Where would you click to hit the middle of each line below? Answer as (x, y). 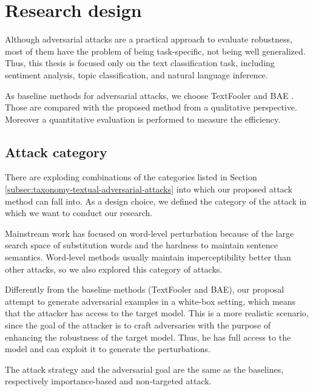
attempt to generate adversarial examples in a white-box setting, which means (150, 301)
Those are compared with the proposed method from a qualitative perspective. (151, 107)
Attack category (56, 151)
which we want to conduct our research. (79, 213)
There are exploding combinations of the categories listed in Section (131, 177)
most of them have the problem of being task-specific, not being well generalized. (155, 51)
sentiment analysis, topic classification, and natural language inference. (136, 74)
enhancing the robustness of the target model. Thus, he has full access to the (148, 337)
